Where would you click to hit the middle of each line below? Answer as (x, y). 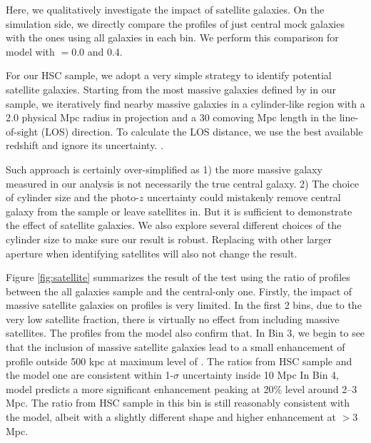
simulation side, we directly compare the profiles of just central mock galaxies (175, 23)
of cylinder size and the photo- (72, 197)
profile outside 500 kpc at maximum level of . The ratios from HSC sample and (179, 361)
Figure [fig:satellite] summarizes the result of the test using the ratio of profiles (178, 277)
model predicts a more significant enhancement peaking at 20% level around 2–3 (182, 388)
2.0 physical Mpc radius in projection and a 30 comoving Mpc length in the (171, 117)
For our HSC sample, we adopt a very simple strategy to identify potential (169, 75)
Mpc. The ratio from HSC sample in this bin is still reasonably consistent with (178, 403)
